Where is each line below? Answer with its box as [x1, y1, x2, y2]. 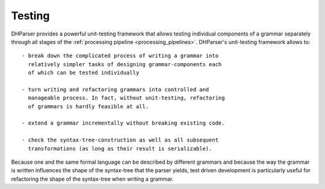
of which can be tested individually [28, 69, 140, 76]
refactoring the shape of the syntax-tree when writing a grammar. [11, 175, 174, 182]
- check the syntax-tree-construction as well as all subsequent [22, 137, 219, 144]
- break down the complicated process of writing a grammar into [22, 52, 219, 60]
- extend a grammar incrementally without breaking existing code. [22, 120, 225, 126]
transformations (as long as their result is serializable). [28, 145, 212, 152]
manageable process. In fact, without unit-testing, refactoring [28, 94, 225, 102]
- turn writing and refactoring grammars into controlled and [22, 86, 209, 93]
